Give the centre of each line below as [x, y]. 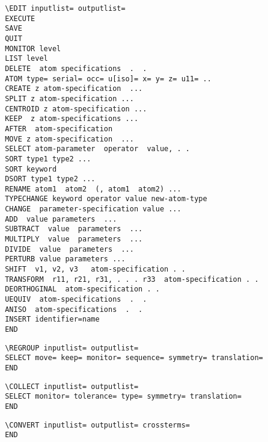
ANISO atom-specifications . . [74, 309]
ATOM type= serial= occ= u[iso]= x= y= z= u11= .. [108, 79]
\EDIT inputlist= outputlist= [65, 8]
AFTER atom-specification [59, 129]
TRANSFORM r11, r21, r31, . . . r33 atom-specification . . [132, 279]
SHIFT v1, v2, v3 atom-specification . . [95, 269]
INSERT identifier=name [52, 319]
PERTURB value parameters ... [65, 259]
